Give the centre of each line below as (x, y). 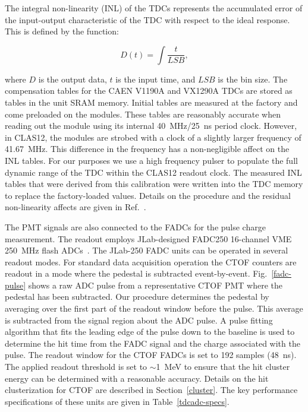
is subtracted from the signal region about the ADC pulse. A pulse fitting (139, 320)
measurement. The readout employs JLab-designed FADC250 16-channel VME (148, 238)
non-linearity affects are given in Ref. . (76, 207)
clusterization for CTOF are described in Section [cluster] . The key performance (151, 390)
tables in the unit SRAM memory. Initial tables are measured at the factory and (151, 102)
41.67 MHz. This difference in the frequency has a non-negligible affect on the (147, 149)
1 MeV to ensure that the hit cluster (223, 367)
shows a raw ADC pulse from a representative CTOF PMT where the (155, 285)
